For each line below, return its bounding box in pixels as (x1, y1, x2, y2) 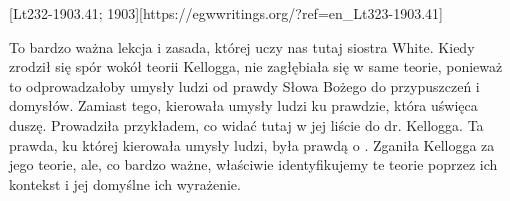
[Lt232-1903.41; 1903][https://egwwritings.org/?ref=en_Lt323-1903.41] (9, 3, 443, 23)
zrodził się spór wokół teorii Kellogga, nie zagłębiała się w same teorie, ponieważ (9, 56, 503, 77)
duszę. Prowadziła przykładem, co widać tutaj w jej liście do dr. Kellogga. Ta (9, 114, 484, 135)
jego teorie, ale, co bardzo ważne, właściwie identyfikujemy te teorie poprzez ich (9, 154, 498, 175)
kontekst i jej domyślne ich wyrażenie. (9, 173, 241, 194)
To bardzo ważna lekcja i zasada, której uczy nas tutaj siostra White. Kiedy (9, 36, 475, 57)
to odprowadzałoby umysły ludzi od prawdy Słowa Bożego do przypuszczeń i (9, 75, 480, 96)
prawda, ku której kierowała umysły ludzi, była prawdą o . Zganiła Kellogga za (9, 134, 495, 155)
